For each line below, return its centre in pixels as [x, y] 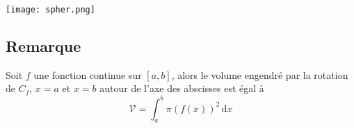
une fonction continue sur [88, 74]
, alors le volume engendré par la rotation [260, 74]
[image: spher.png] [50, 10]
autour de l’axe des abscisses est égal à [182, 88]
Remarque [43, 46]
